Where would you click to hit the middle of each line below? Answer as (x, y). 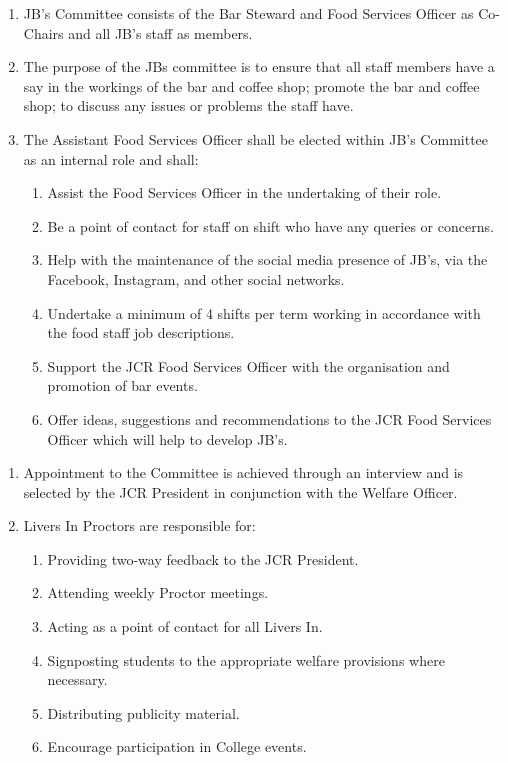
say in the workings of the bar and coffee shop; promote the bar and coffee (251, 85)
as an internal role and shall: (111, 158)
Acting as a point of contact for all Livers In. (185, 626)
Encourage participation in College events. (177, 746)
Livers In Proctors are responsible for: (139, 525)
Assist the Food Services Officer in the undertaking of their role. (244, 192)
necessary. (77, 679)
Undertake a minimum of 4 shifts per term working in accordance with (264, 312)
